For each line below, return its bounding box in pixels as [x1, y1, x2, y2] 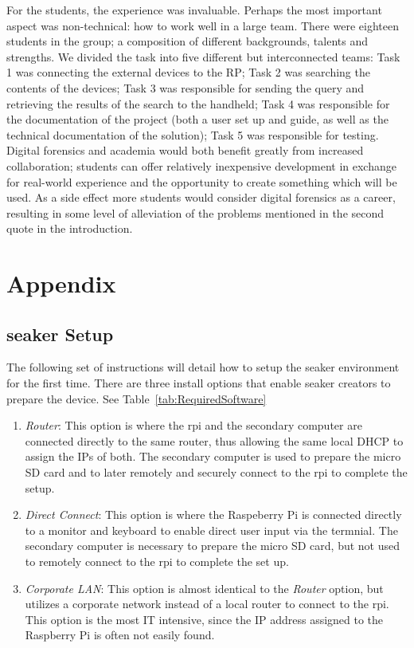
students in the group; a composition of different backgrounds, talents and [6, 33, 368, 49]
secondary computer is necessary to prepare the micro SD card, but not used [25, 537, 400, 554]
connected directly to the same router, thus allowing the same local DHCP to [25, 432, 404, 449]
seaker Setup [6, 321, 114, 346]
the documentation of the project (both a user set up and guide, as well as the [6, 111, 389, 128]
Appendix [6, 267, 116, 300]
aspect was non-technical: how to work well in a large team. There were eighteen [6, 17, 399, 33]
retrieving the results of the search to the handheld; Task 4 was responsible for [6, 95, 390, 112]
